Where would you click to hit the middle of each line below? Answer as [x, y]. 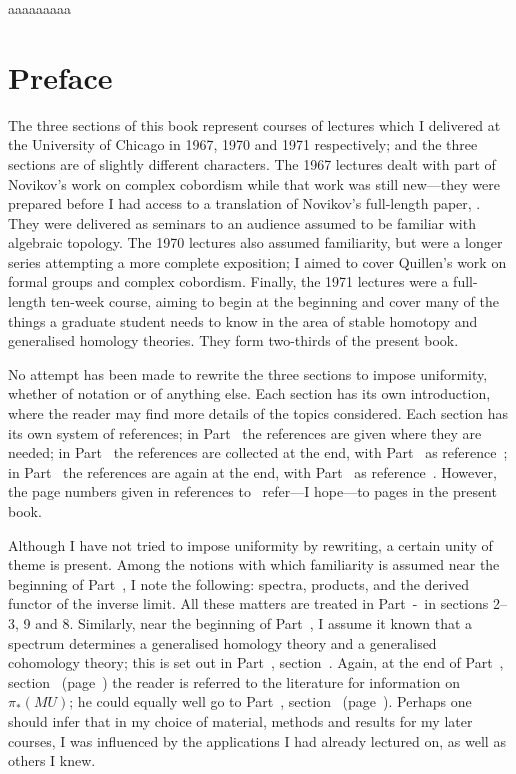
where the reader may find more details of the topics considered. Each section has [258, 413]
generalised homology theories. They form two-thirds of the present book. [233, 340]
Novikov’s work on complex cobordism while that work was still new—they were [254, 183]
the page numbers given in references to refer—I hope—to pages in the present [252, 491]
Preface [60, 76]
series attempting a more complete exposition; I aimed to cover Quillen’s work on [257, 261]
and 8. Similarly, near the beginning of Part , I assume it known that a [254, 622]
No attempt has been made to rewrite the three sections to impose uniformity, [248, 373]
